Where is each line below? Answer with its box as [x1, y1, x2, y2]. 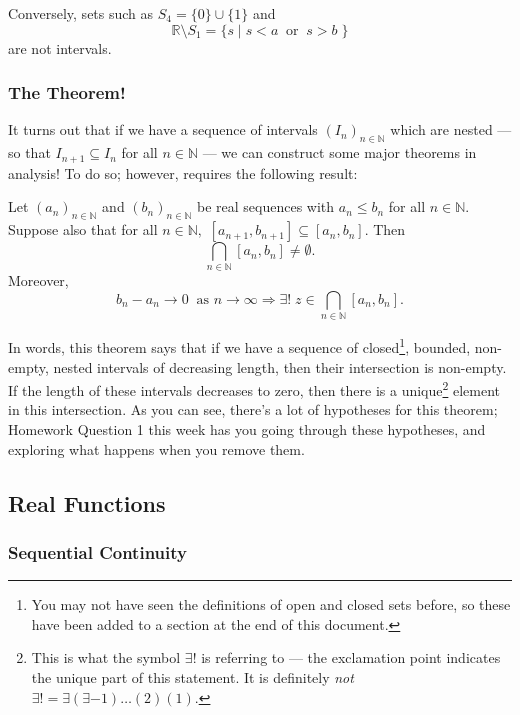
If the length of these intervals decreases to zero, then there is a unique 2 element [8, 377, 501, 400]
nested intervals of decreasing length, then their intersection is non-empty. [53, 356, 507, 377]
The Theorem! [8, 80, 126, 105]
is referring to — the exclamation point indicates [201, 647, 501, 668]
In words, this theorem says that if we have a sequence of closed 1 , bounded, [8, 334, 471, 357]
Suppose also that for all [8, 219, 158, 240]
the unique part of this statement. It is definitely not [31, 666, 354, 687]
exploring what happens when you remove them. [8, 438, 305, 459]
